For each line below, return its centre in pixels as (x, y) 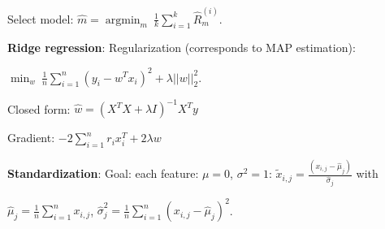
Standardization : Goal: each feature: (103, 173)
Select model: (41, 18)
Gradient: (31, 138)
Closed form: (39, 108)
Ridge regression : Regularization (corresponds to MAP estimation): (182, 48)
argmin (123, 20)
